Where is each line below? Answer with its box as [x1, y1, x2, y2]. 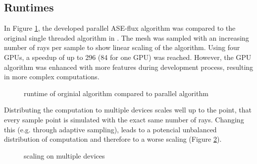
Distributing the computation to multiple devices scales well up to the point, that [4, 105, 252, 115]
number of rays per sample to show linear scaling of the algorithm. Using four [4, 42, 240, 53]
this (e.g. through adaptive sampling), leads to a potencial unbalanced [4, 124, 217, 134]
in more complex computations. [4, 71, 100, 82]
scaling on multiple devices [24, 150, 105, 161]
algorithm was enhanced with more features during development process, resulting [4, 61, 254, 72]
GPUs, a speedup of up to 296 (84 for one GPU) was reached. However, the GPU [4, 52, 252, 62]
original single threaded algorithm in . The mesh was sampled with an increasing [4, 32, 249, 43]
